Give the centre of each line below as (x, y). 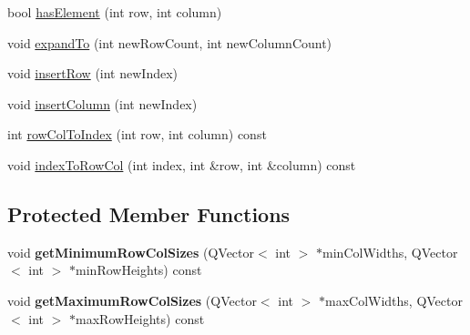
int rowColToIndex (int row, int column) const (137, 134)
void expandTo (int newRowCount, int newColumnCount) (170, 42)
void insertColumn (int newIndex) (102, 103)
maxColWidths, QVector (393, 300)
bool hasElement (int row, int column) (115, 12)
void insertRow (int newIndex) (93, 73)
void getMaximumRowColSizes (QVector (132, 300)
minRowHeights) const (139, 270)
